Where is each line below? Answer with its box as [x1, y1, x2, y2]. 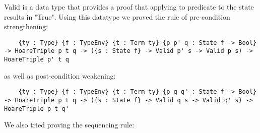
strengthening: [4, 21, 48, 32]
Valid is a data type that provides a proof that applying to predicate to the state [4, 2, 254, 12]
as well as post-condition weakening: [4, 70, 116, 81]
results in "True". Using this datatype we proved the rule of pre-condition [4, 11, 230, 22]
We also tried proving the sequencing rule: [4, 119, 135, 130]
